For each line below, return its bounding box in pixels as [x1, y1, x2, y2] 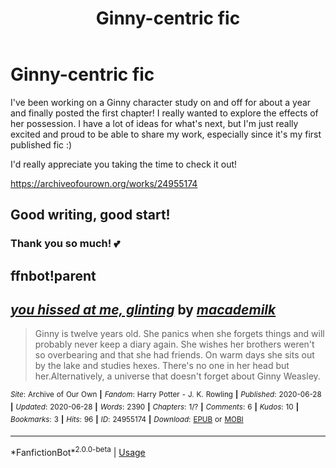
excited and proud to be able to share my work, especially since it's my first [10, 128, 322, 140]
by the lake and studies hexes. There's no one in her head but [34, 360, 290, 372]
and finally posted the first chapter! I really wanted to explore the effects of [10, 107, 319, 119]
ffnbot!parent [10, 267, 97, 284]
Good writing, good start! [10, 207, 171, 224]
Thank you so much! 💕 [10, 237, 121, 251]
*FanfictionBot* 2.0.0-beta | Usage [10, 445, 146, 459]
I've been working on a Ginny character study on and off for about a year [10, 96, 312, 108]
